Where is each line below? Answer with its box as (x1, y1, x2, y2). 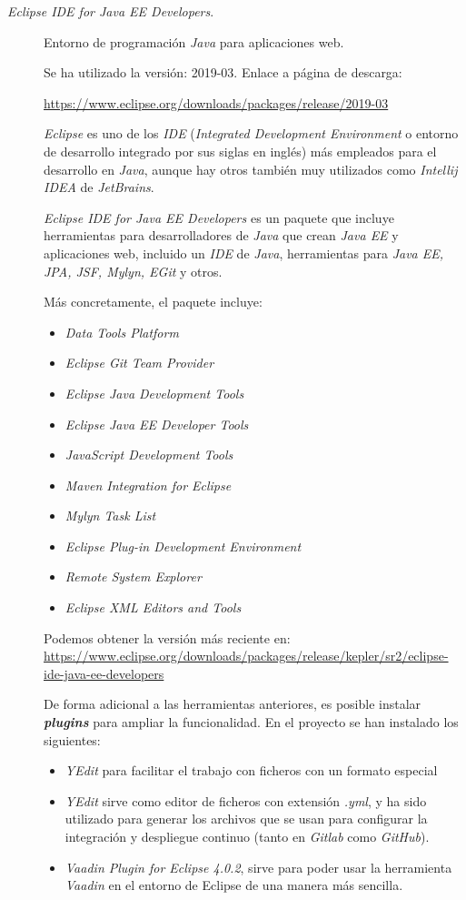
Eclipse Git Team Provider (64, 353, 214, 372)
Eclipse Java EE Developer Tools (64, 414, 249, 433)
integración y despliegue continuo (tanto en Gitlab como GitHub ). (64, 827, 430, 845)
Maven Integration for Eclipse (64, 475, 232, 494)
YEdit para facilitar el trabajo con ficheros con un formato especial (64, 761, 438, 780)
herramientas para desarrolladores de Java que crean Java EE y (44, 226, 399, 245)
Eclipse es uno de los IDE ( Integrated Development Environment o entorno (44, 124, 459, 143)
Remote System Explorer (64, 567, 202, 586)
